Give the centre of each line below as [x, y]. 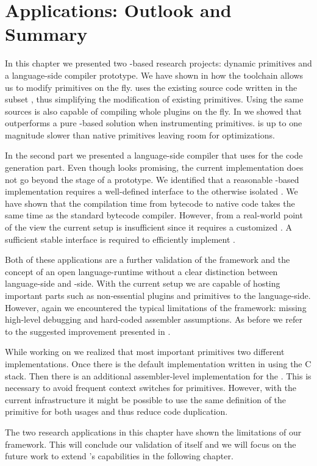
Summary [46, 34]
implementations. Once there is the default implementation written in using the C [158, 363]
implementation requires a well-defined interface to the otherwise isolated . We [151, 191]
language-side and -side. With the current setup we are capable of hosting [143, 283]
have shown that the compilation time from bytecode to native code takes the [150, 203]
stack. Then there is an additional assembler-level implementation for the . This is [158, 375]
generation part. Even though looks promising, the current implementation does [154, 167]
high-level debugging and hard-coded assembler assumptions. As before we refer [154, 319]
